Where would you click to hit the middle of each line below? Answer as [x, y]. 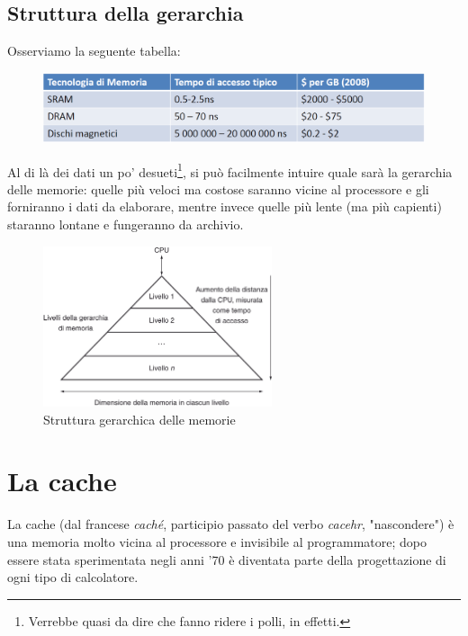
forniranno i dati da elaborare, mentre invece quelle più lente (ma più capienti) [225, 206]
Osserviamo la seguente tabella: [94, 51]
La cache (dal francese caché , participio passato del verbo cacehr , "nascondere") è [231, 524]
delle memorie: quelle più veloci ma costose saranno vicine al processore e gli [218, 188]
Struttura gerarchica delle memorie [139, 419]
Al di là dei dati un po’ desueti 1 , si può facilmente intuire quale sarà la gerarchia [230, 170]
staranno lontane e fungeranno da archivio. [126, 224]
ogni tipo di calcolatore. [73, 577]
